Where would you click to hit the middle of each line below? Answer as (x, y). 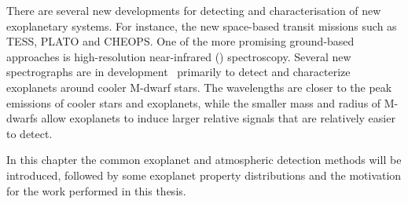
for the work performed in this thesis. (96, 190)
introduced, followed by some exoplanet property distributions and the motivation (204, 175)
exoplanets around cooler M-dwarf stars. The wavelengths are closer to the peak (199, 87)
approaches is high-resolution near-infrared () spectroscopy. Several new (179, 56)
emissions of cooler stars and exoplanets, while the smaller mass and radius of (194, 102)
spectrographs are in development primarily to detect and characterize (178, 72)
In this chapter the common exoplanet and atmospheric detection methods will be (204, 160)
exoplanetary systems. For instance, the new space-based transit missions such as (202, 25)
